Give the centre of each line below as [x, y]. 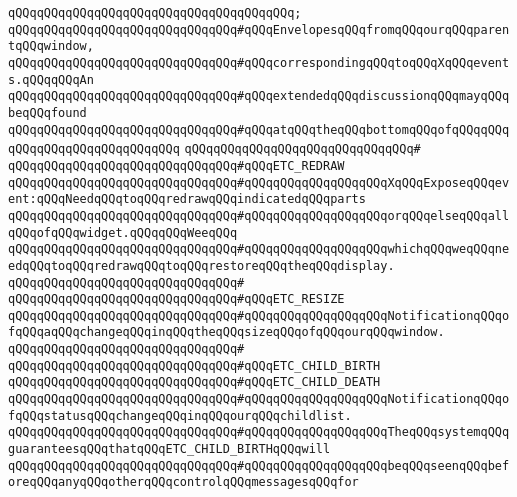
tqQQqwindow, [51, 46]
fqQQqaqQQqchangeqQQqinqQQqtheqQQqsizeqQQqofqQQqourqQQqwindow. [226, 332]
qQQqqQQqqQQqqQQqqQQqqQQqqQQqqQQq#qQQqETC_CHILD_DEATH [194, 382]
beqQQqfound [47, 112]
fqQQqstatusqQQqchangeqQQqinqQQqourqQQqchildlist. [180, 415]
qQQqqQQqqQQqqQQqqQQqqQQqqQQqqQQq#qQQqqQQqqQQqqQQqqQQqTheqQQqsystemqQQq [259, 432]
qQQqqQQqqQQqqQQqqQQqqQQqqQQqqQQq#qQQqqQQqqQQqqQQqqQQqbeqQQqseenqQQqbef [259, 465]
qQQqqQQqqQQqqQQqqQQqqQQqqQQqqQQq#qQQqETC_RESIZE [176, 299]
